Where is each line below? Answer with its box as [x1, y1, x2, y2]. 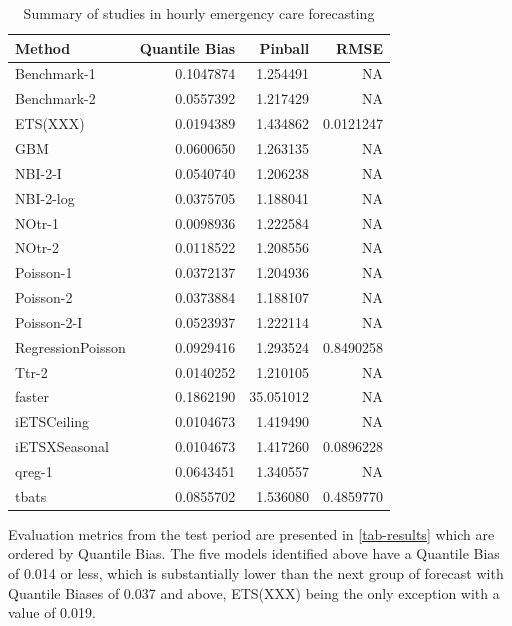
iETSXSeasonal [15, 436, 110, 457]
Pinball [259, 37, 310, 58]
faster [15, 386, 49, 407]
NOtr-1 [15, 212, 59, 233]
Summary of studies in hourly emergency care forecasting [23, 3, 375, 23]
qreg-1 [15, 460, 53, 481]
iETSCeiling [15, 411, 90, 432]
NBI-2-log [15, 187, 75, 208]
